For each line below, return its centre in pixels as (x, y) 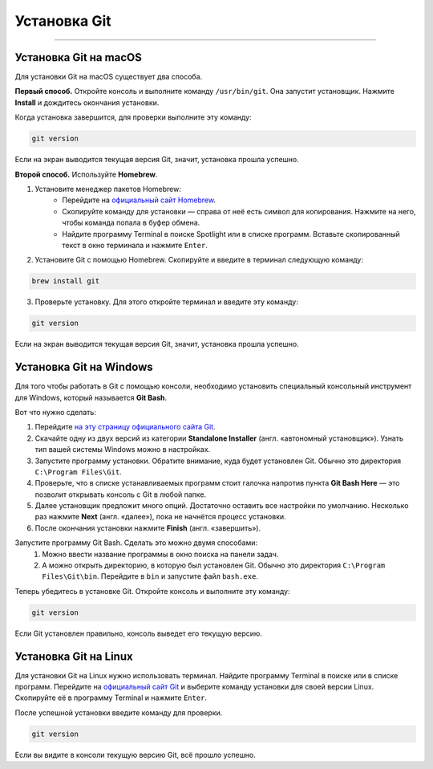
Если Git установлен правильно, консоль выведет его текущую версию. (138, 633)
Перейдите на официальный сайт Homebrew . (139, 200)
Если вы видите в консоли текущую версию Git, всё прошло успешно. (135, 755)
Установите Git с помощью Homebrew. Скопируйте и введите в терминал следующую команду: (199, 260)
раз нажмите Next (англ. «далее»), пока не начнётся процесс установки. (160, 517)
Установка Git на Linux (74, 656)
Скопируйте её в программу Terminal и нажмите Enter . (111, 698)
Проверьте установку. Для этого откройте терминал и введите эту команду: (166, 302)
